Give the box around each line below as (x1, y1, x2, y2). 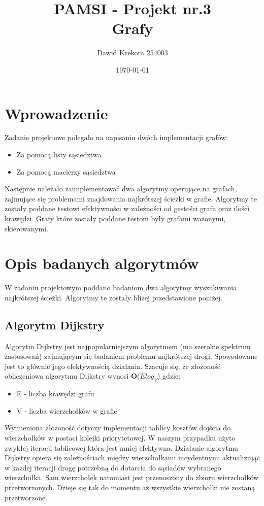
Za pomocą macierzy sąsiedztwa (16, 166, 116, 177)
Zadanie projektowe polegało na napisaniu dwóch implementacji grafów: (5, 132, 228, 143)
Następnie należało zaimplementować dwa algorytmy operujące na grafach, (5, 183, 237, 194)
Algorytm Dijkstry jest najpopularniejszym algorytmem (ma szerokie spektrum (5, 341, 251, 351)
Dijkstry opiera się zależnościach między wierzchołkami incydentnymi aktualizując (5, 452, 260, 463)
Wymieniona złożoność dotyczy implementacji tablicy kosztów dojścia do (5, 422, 231, 433)
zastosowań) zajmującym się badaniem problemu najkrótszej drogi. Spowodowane (5, 351, 258, 361)
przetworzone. (5, 492, 48, 502)
